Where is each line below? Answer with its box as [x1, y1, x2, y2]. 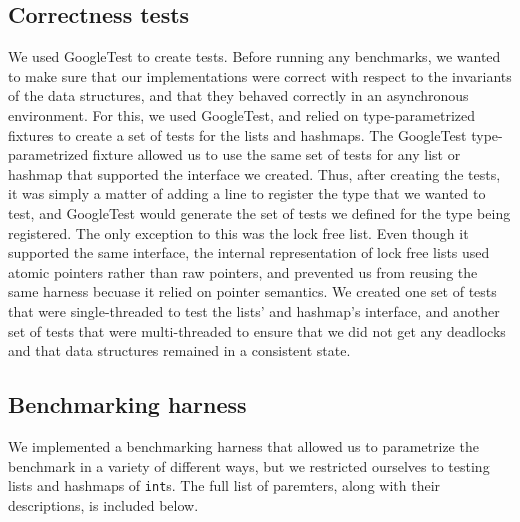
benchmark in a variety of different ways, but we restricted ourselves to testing [8, 455, 490, 476]
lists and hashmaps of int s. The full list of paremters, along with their [8, 475, 441, 496]
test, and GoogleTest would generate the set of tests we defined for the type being [8, 202, 511, 223]
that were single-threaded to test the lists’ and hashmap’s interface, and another [8, 300, 500, 321]
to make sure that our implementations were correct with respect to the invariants [8, 65, 512, 86]
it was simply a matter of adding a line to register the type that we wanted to [8, 183, 486, 204]
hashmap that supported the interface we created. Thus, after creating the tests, [8, 163, 501, 184]
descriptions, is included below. [8, 494, 199, 515]
